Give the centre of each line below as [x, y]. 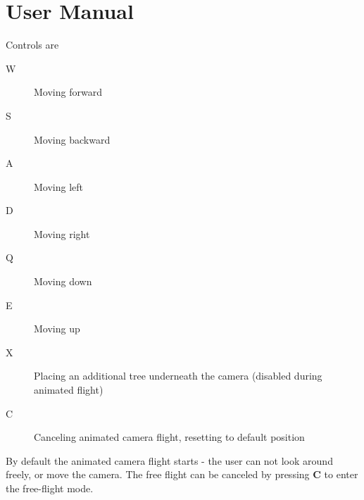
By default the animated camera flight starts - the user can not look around [169, 460]
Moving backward [72, 139]
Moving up [57, 329]
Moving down [63, 281]
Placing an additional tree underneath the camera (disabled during [178, 376]
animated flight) [69, 390]
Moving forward [68, 92]
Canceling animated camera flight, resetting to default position [169, 437]
